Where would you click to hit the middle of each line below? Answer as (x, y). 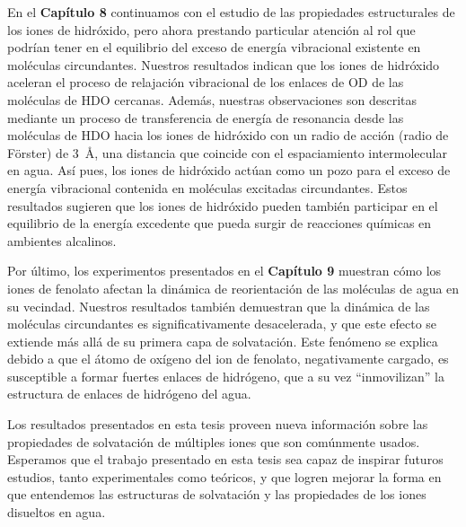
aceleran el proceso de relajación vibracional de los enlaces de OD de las (206, 82)
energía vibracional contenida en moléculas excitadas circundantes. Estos (207, 187)
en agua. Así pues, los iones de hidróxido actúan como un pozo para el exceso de (229, 170)
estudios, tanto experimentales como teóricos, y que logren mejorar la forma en (224, 476)
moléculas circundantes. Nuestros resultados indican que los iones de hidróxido (224, 64)
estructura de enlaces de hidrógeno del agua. (129, 394)
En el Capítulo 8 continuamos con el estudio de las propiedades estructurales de (231, 12)
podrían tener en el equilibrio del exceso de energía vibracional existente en (214, 47)
